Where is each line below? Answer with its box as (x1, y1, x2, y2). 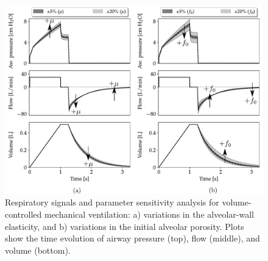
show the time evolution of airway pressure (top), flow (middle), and (5, 232, 260, 245)
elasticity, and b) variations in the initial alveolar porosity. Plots (5, 220, 244, 232)
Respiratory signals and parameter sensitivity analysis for (5, 196, 219, 209)
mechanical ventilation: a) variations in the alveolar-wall (44, 207, 254, 220)
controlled (5, 207, 42, 220)
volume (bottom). (5, 243, 71, 256)
